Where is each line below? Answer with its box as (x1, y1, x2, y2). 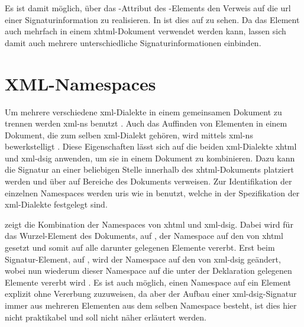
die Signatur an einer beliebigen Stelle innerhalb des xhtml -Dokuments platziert (5, 163, 295, 176)
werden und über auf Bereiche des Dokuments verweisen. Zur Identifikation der (5, 175, 292, 187)
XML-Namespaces (5, 71, 156, 95)
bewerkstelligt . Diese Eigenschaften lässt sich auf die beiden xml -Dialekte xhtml (5, 140, 297, 153)
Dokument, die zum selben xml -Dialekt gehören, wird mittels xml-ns (5, 128, 253, 141)
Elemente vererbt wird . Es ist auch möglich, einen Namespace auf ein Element (5, 276, 291, 288)
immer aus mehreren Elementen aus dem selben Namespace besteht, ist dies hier (5, 299, 297, 311)
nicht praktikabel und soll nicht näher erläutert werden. (5, 310, 206, 323)
